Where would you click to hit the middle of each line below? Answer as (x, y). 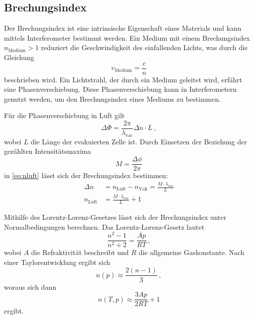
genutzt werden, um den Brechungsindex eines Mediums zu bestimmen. (112, 98)
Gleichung (19, 57)
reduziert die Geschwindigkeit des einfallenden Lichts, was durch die (144, 47)
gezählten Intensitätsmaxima (48, 151)
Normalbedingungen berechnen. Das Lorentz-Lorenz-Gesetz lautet (104, 226)
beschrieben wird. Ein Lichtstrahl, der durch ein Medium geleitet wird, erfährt (123, 79)
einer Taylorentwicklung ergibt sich (57, 262)
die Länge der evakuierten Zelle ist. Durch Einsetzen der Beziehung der (139, 141)
